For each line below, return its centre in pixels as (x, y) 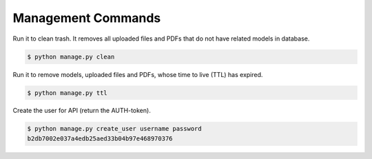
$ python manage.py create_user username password (115, 129)
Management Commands (87, 18)
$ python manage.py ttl (68, 93)
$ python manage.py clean (71, 56)
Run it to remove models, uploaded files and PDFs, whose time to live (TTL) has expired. (138, 74)
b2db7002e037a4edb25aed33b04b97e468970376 (100, 138)
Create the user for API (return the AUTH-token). (82, 111)
